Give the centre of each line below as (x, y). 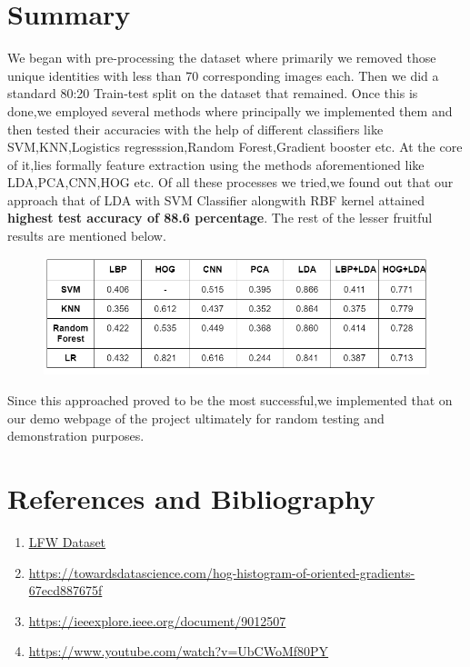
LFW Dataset (67, 541)
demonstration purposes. (76, 436)
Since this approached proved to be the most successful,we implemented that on (230, 400)
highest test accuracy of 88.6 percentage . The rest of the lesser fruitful (220, 218)
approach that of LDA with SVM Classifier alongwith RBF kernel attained (216, 199)
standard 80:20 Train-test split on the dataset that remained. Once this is (213, 93)
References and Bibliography (191, 498)
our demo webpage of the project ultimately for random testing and (196, 418)
